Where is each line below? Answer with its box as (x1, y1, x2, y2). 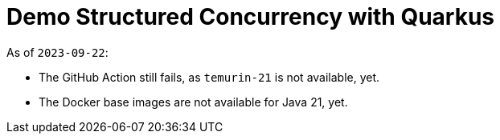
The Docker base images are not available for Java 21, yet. (39, 94, 348, 109)
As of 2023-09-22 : (6, 45, 109, 59)
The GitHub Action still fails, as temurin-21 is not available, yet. (39, 70, 380, 84)
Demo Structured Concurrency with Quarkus (6, 3, 495, 30)
